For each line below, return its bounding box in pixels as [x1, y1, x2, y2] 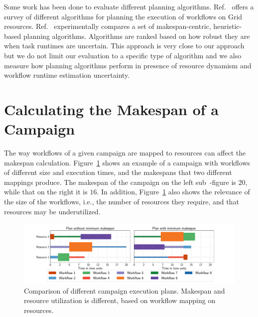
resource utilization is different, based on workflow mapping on [24, 295, 216, 306]
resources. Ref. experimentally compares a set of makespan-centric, [4, 21, 211, 31]
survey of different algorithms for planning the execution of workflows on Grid [4, 11, 243, 21]
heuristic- [213, 21, 242, 31]
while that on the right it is [4, 186, 88, 197]
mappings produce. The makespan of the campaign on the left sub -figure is [4, 176, 236, 187]
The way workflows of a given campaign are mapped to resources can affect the [4, 148, 246, 158]
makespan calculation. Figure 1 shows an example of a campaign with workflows [4, 157, 251, 167]
